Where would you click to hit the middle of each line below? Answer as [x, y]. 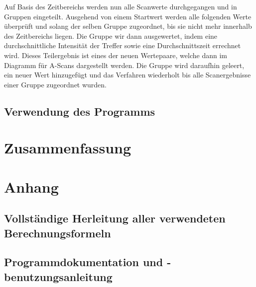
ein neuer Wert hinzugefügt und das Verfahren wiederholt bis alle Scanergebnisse [128, 75]
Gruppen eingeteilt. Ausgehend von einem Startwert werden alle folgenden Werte [128, 16]
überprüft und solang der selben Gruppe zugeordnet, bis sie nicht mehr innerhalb [128, 26]
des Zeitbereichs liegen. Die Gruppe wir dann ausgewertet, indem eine [111, 36]
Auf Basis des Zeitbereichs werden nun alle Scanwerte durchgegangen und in [121, 6]
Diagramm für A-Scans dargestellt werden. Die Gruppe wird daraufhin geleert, [124, 65]
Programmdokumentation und [84, 262]
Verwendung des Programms [80, 111]
